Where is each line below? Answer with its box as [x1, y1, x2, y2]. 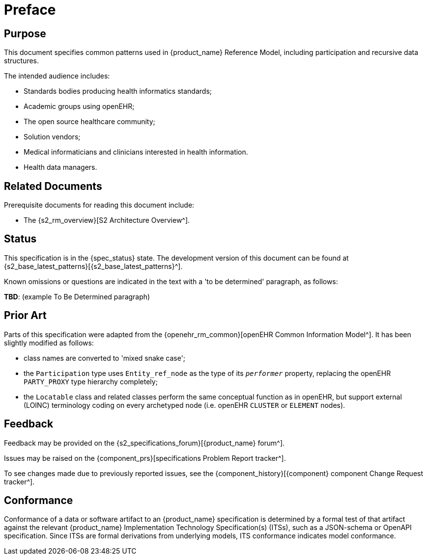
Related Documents [4, 180, 102, 192]
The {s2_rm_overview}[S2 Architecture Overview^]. [24, 216, 190, 225]
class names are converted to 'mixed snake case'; [24, 353, 186, 362]
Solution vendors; [24, 133, 81, 141]
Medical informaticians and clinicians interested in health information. [24, 148, 248, 157]
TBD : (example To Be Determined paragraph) [4, 292, 150, 301]
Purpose [4, 27, 46, 40]
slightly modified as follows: [4, 338, 94, 347]
